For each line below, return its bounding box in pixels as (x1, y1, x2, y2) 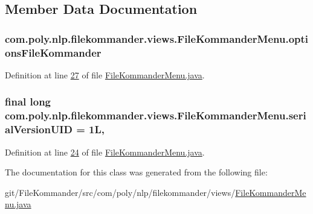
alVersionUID (5, 122, 73, 137)
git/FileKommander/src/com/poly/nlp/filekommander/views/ (5, 186, 236, 198)
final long (5, 94, 51, 109)
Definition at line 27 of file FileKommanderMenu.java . (5, 68, 205, 81)
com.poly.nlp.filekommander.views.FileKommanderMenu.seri (5, 108, 306, 123)
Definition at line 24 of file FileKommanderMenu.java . (5, 145, 205, 158)
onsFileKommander (5, 45, 102, 60)
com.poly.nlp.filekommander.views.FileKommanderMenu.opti (5, 31, 309, 46)
